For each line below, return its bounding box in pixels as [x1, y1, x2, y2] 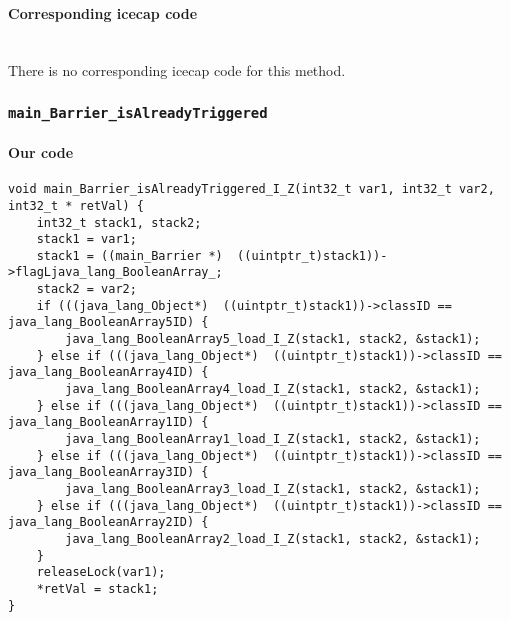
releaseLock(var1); [36, 565, 166, 580]
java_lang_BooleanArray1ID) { [8, 415, 209, 430]
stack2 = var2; [36, 282, 137, 297]
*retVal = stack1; [36, 581, 159, 596]
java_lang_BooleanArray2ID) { [8, 515, 209, 530]
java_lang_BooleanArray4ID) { [8, 365, 209, 380]
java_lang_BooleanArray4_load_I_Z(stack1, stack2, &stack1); [65, 382, 481, 397]
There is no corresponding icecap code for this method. [8, 60, 346, 81]
